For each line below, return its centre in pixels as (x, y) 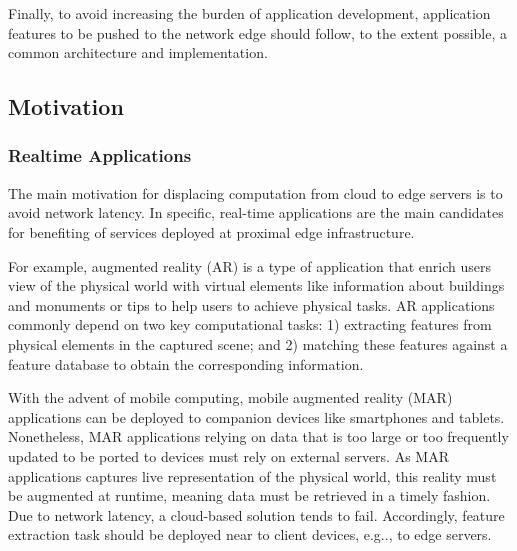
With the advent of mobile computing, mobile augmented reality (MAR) (230, 397)
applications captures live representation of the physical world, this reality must (252, 475)
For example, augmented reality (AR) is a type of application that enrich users (249, 265)
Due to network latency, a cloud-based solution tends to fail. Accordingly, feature (256, 514)
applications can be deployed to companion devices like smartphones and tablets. (256, 416)
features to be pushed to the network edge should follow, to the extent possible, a (257, 32)
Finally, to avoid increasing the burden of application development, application (249, 13)
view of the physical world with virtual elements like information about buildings (256, 285)
